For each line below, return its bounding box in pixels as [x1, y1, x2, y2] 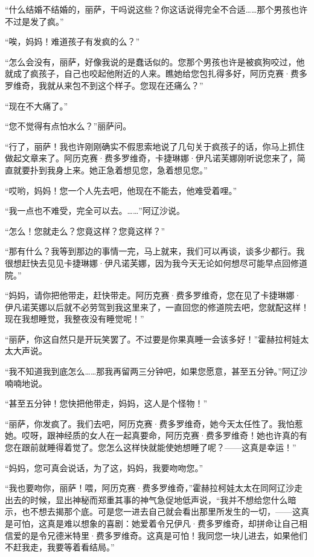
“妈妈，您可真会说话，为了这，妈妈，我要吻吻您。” [5, 461, 203, 474]
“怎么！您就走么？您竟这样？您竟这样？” [5, 224, 165, 237]
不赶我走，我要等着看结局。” [5, 541, 115, 553]
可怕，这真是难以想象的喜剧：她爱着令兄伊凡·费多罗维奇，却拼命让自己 [13, 517, 299, 529]
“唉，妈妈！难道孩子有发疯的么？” [5, 35, 140, 48]
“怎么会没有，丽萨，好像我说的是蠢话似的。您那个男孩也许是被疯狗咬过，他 [5, 55, 305, 68]
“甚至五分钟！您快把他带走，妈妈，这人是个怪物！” [5, 397, 208, 410]
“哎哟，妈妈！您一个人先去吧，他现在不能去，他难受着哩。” [5, 184, 237, 196]
